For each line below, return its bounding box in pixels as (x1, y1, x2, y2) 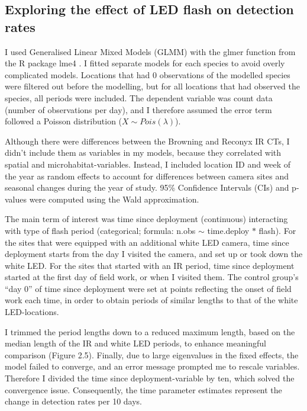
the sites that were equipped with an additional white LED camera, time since (5, 236, 289, 248)
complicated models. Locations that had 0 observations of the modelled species (5, 68, 290, 81)
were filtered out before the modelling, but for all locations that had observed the (5, 80, 300, 92)
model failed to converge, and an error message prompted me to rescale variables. (5, 360, 300, 373)
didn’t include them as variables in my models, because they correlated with (5, 146, 282, 159)
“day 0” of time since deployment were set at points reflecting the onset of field (5, 282, 292, 294)
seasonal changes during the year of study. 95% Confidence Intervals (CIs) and (5, 181, 289, 194)
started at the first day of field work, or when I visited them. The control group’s (5, 271, 299, 283)
